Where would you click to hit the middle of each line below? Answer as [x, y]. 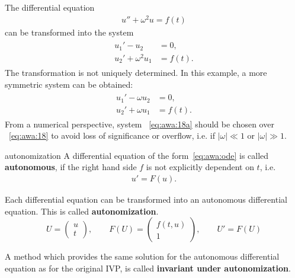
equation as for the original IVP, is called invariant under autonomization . [148, 268]
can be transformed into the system [69, 32]
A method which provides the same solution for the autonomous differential [142, 256]
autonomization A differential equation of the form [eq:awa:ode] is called [137, 155]
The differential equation [50, 7]
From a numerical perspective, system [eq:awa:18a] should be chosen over [140, 124]
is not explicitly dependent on [200, 167]
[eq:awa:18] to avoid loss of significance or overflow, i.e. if [112, 135]
